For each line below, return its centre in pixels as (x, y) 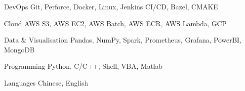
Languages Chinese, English (46, 82)
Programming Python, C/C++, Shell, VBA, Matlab (83, 66)
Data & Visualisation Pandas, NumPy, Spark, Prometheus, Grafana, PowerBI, (123, 40)
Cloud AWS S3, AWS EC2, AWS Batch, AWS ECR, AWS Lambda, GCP (115, 23)
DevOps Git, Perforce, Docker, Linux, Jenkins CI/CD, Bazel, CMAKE (111, 6)
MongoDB (20, 49)
